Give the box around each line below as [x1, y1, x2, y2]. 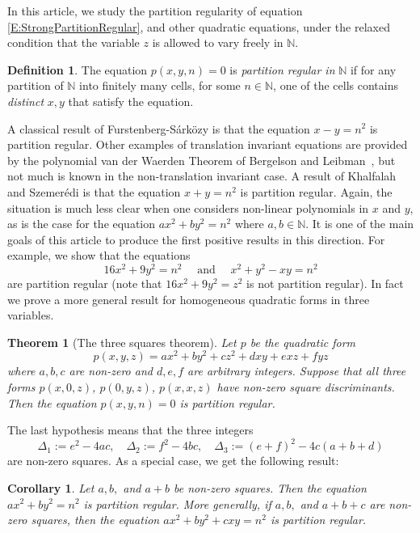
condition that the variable [7, 34, 140, 51]
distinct [7, 92, 44, 109]
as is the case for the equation [7, 215, 156, 232]
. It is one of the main [305, 215, 414, 232]
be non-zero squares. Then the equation [174, 479, 367, 496]
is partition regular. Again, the [240, 183, 393, 200]
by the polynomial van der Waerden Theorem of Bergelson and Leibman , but [7, 151, 396, 168]
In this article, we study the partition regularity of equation [7, 2, 303, 19]
